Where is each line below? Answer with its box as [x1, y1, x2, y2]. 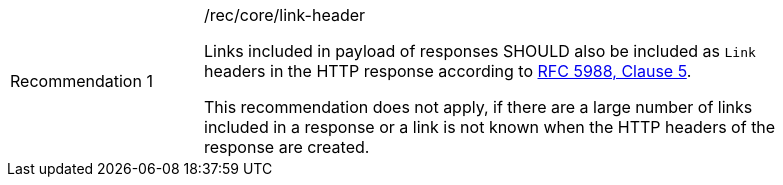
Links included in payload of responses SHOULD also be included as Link [204, 41, 756, 61]
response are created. [204, 137, 370, 157]
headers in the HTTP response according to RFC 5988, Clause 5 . [204, 61, 692, 81]
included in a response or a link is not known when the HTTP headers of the [204, 117, 776, 137]
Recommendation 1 [10, 71, 153, 91]
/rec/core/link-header [204, 5, 366, 25]
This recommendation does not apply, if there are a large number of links [204, 97, 753, 117]
